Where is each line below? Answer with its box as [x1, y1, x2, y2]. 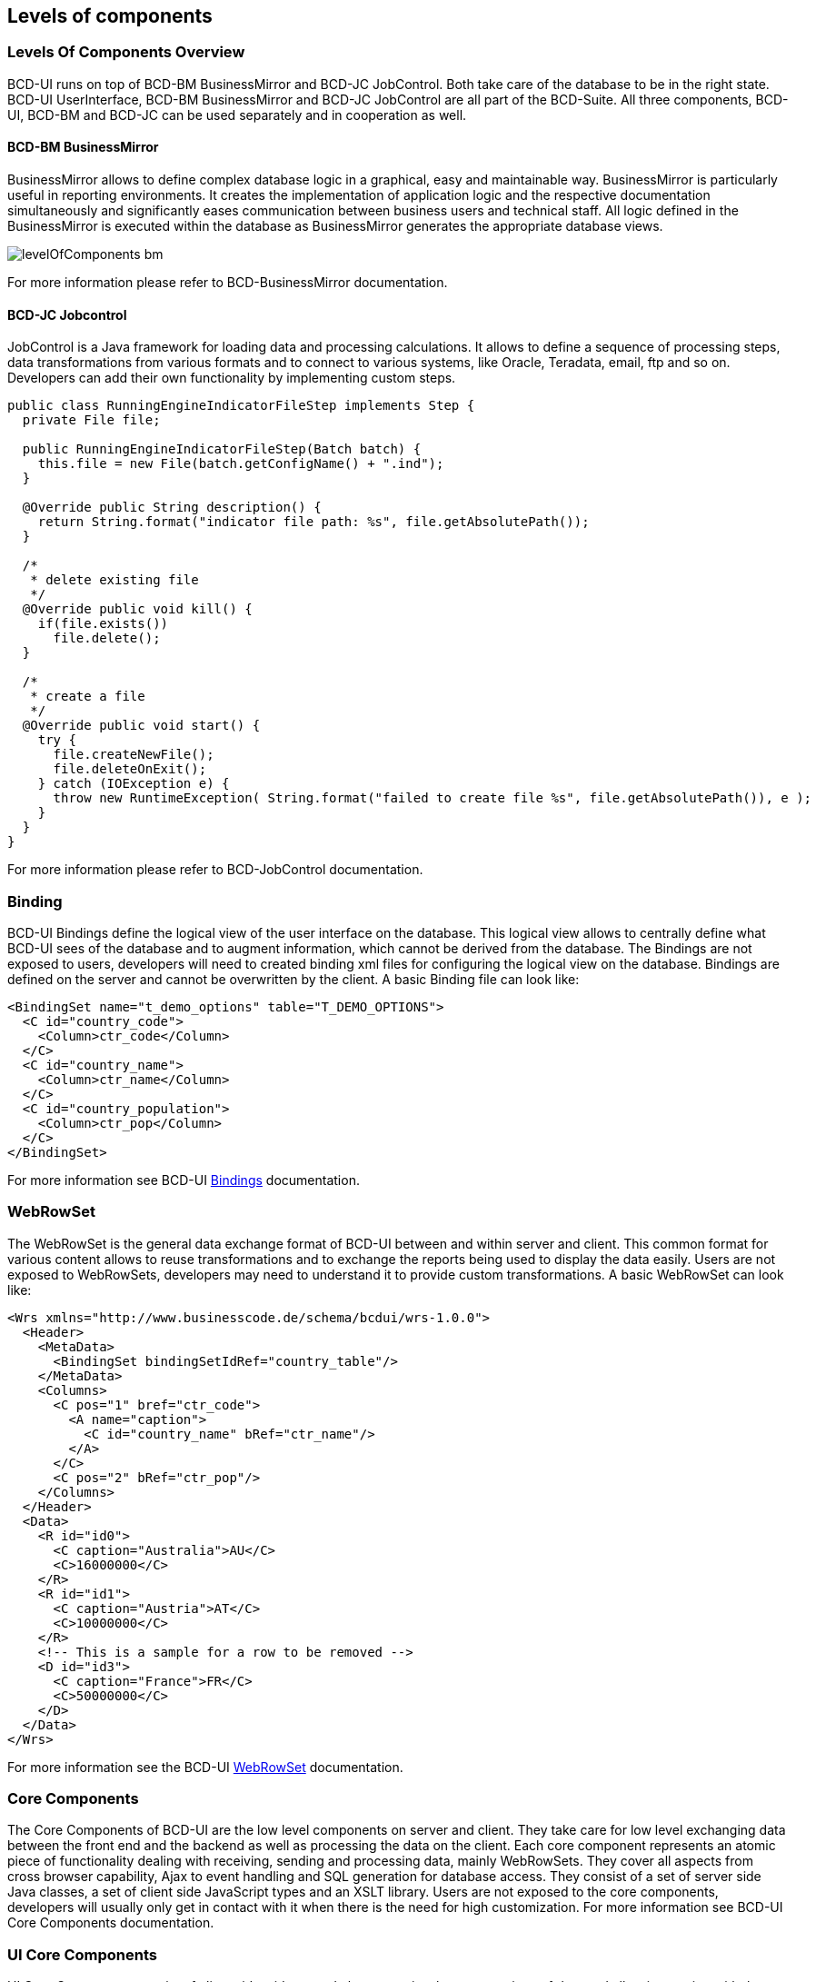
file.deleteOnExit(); [53, 762, 207, 777]
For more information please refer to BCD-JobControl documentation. [7, 862, 423, 878]
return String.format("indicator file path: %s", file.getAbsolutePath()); [37, 514, 590, 530]
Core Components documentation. [7, 1915, 214, 1931]
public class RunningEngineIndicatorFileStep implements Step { [7, 398, 475, 413]
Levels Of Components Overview [7, 43, 245, 62]
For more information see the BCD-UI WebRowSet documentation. [7, 1758, 403, 1775]
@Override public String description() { [22, 500, 322, 515]
